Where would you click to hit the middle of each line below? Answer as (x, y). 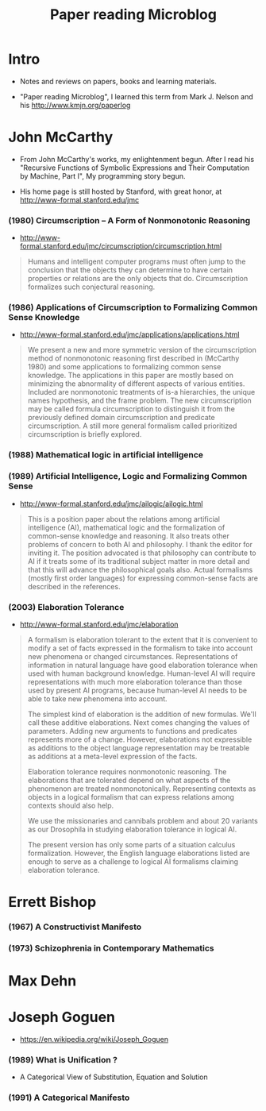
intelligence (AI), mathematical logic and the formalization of (126, 527)
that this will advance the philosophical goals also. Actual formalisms (140, 569)
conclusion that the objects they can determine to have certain (130, 270)
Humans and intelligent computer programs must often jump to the (137, 262)
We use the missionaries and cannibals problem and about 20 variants (143, 820)
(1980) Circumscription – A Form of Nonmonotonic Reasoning (129, 220)
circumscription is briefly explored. (85, 434)
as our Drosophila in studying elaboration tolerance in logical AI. (132, 829)
